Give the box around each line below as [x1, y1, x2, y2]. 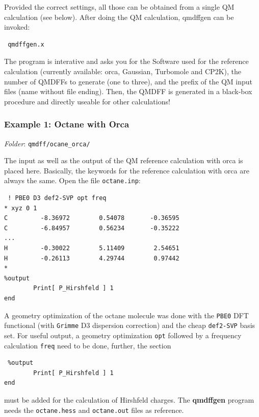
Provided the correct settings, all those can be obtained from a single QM [4, 2, 235, 12]
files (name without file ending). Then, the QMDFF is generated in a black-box [4, 86, 252, 97]
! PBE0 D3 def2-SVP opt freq [8, 194, 107, 202]
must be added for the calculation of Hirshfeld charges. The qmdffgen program [4, 394, 254, 405]
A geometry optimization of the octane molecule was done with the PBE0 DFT [4, 310, 249, 320]
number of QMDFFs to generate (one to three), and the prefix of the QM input [4, 76, 252, 86]
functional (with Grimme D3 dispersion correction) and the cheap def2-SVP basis [4, 320, 255, 331]
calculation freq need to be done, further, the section [4, 340, 171, 350]
